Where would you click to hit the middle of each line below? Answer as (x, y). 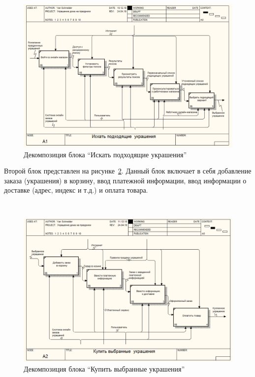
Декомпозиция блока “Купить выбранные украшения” (104, 368)
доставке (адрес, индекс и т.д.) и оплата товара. (76, 190)
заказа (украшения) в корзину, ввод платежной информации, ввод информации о (125, 180)
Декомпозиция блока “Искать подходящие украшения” (105, 154)
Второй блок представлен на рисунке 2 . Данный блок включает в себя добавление (128, 171)
